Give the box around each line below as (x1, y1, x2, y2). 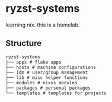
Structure (5, 38, 42, 48)
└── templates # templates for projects (5, 90, 107, 96)
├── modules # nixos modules (5, 80, 78, 85)
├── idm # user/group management (5, 70, 88, 75)
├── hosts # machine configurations (5, 64, 96, 70)
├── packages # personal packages (5, 85, 91, 91)
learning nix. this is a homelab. (5, 21, 80, 28)
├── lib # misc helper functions (5, 74, 88, 81)
